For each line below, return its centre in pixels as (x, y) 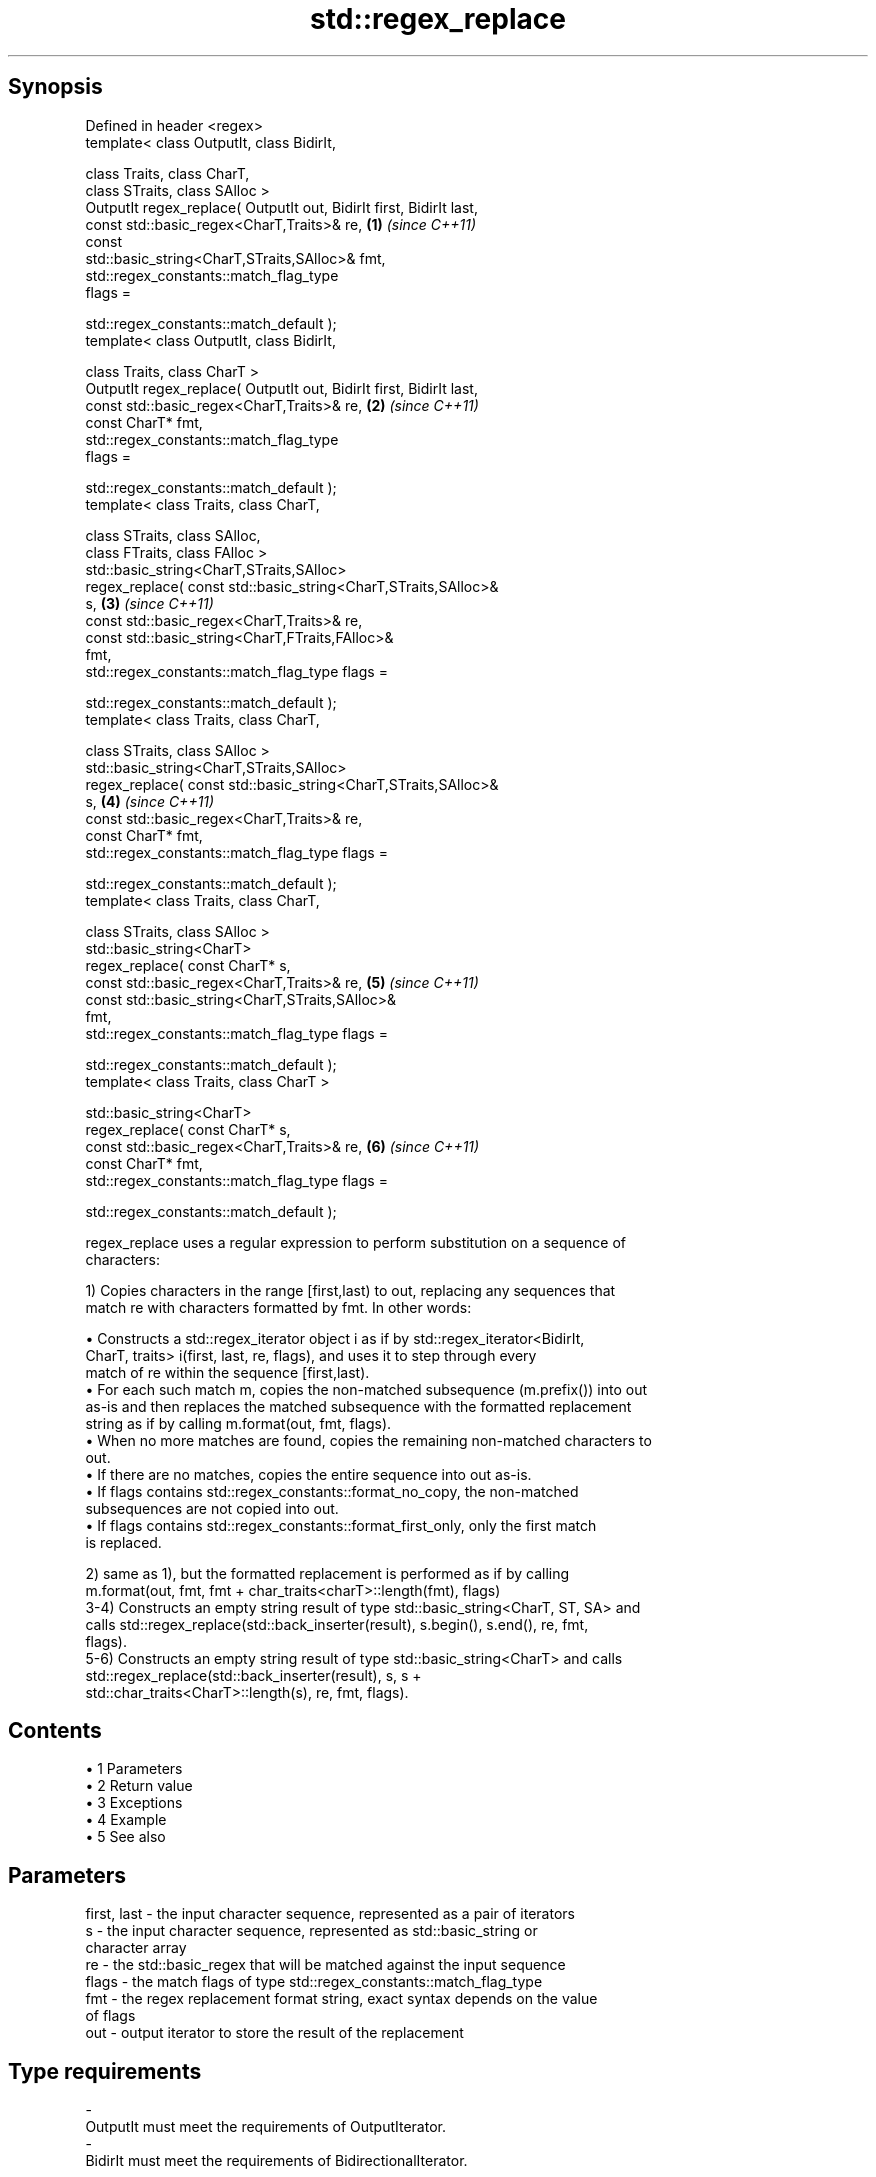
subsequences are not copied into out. (212, 1508)
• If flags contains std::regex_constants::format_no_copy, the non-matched (332, 1491)
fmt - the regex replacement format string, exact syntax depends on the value (341, 1999)
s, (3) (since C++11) (149, 603)
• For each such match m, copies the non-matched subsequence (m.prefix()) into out (366, 1389)
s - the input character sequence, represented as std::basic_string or (311, 1931)
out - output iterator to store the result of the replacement (274, 2033)
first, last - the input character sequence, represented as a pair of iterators (330, 1914)
